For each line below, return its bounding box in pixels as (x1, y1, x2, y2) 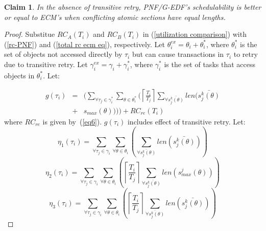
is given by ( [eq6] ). (42, 116, 102, 127)
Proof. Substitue (4, 29, 55, 39)
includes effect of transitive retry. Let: (127, 116, 246, 127)
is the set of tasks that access (164, 58, 255, 69)
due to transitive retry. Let (4, 58, 88, 69)
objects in (4, 70, 35, 80)
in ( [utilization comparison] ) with (142, 29, 247, 39)
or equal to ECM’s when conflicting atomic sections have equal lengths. (4, 11, 226, 22)
